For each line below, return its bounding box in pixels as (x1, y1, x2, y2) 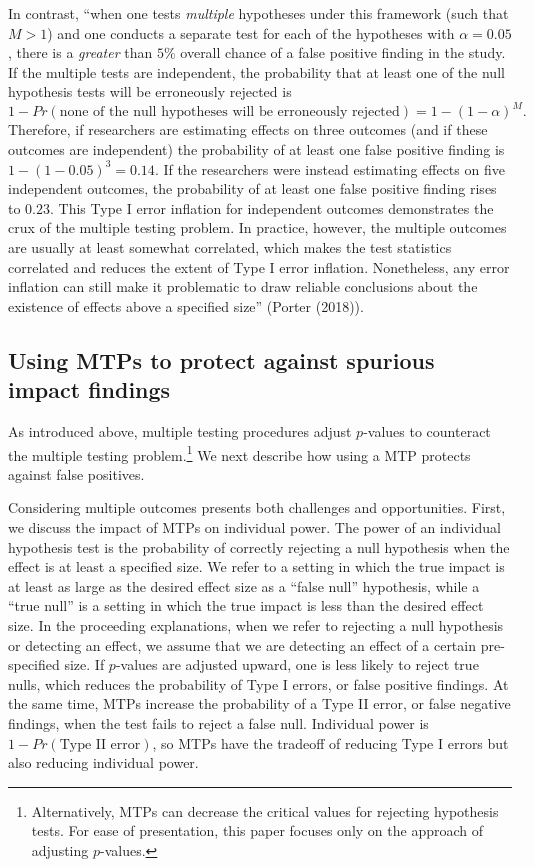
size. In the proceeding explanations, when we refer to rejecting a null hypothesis (8, 615, 504, 635)
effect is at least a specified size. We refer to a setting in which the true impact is (8, 556, 505, 577)
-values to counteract (363, 421, 491, 441)
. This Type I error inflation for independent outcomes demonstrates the (50, 197, 494, 218)
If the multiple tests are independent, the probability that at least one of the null (8, 61, 505, 82)
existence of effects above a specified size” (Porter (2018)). (8, 295, 364, 316)
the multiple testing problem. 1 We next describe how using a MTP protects (8, 441, 471, 465)
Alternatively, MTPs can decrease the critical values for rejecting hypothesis (31, 800, 499, 821)
